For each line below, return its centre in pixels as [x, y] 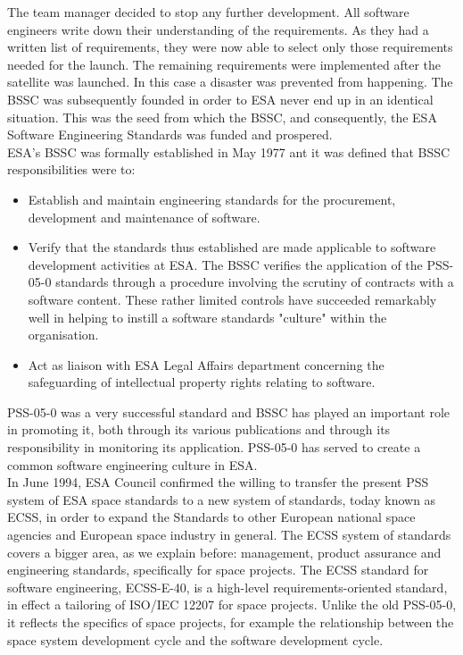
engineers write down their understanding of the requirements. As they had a [218, 29]
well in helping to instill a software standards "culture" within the [207, 317]
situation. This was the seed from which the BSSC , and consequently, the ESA [222, 117]
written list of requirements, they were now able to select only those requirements [230, 47]
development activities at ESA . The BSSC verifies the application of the [225, 264]
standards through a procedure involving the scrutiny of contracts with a [255, 282]
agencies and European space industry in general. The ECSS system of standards [229, 535]
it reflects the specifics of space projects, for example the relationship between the [231, 622]
